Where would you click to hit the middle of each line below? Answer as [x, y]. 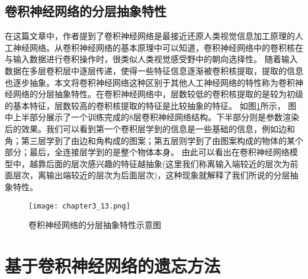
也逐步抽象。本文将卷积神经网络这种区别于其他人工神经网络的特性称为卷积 [150, 82]
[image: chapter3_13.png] [79, 206]
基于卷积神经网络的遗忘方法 [113, 265]
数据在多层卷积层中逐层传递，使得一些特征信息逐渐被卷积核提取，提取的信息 [154, 70]
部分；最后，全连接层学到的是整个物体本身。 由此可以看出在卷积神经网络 [147, 152]
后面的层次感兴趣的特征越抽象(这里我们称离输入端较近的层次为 [168, 163]
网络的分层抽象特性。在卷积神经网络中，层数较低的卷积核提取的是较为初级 [158, 94]
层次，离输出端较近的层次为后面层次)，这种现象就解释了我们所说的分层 [151, 175]
